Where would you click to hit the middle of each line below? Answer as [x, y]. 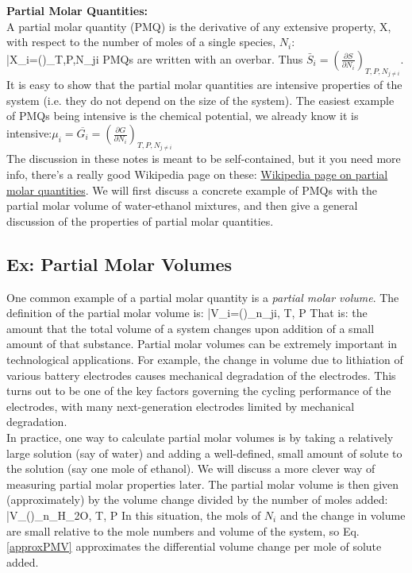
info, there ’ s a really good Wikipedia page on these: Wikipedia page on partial [197, 174]
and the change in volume [343, 515]
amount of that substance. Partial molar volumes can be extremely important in [202, 344]
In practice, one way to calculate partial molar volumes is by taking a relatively [200, 437]
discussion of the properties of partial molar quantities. [140, 221]
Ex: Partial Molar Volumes [119, 263]
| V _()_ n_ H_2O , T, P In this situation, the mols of [134, 515]
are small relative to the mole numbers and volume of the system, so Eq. [183, 530]
